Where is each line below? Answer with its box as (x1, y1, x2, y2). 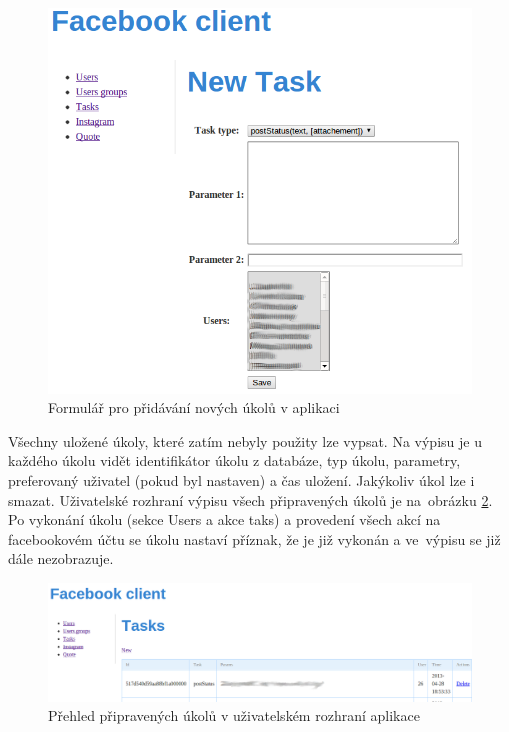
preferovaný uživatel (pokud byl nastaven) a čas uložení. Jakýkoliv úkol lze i (8, 470, 475, 491)
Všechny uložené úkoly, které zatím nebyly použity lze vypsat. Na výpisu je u (8, 430, 482, 451)
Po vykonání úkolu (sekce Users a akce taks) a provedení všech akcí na (8, 509, 441, 530)
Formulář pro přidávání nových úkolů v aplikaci (48, 397, 340, 418)
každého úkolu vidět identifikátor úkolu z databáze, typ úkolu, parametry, (8, 450, 461, 471)
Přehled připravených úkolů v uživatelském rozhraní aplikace (48, 705, 420, 726)
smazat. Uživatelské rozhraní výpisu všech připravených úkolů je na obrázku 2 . (8, 489, 493, 510)
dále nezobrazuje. (8, 548, 114, 569)
